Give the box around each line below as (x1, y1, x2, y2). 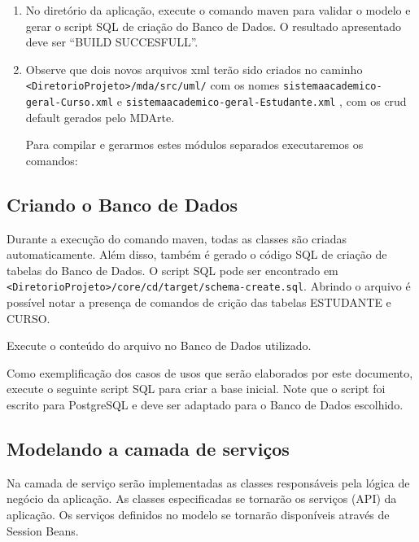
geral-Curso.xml (25, 97, 114, 109)
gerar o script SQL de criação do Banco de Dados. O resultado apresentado (25, 17, 401, 34)
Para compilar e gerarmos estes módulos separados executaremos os (25, 136, 364, 153)
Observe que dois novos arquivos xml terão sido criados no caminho (25, 60, 363, 77)
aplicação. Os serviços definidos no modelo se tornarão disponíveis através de (7, 506, 390, 523)
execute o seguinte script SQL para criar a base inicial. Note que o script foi (7, 380, 386, 397)
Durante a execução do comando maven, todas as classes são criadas (7, 229, 347, 247)
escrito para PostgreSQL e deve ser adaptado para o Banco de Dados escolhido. (7, 396, 404, 413)
